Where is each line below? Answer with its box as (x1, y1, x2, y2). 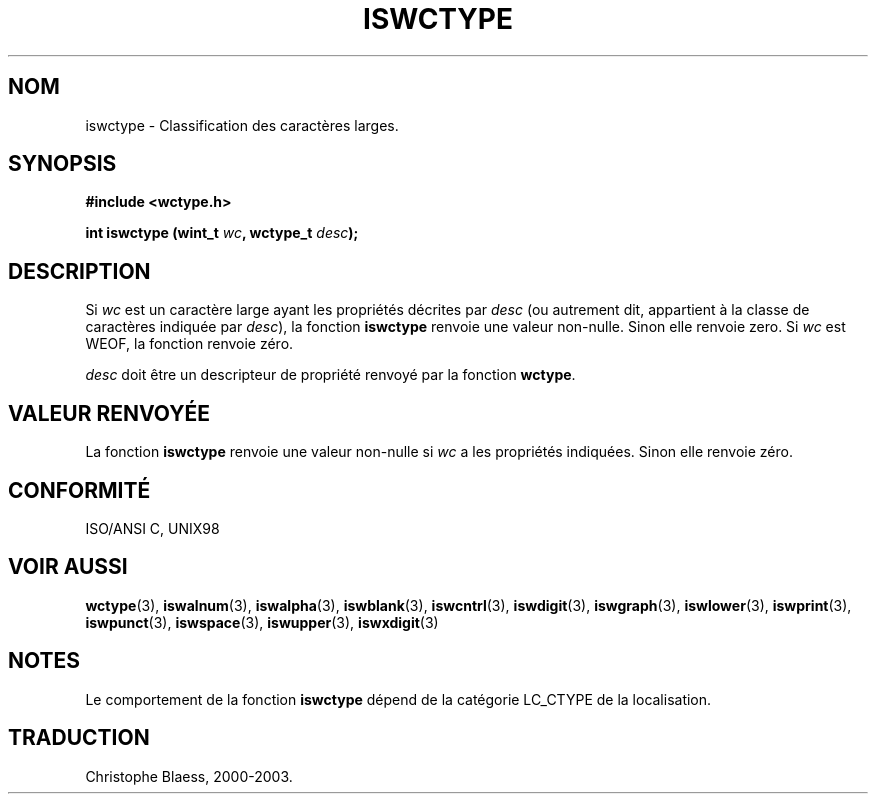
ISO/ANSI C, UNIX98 (85, 519, 220, 537)
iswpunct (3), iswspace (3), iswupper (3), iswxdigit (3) (85, 613, 439, 631)
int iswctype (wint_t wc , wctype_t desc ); (85, 224, 359, 242)
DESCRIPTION (8, 258, 151, 284)
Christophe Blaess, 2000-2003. (85, 767, 293, 785)
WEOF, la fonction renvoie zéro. (85, 335, 294, 353)
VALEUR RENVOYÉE (8, 400, 210, 426)
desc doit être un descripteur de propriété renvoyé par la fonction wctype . (85, 366, 576, 384)
